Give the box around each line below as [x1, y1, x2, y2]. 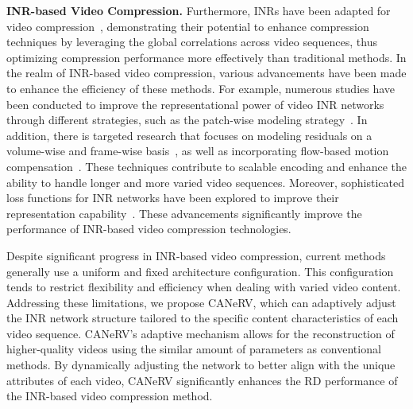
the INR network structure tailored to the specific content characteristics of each [6, 310, 399, 326]
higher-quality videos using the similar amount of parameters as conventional [6, 341, 381, 357]
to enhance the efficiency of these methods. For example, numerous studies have [6, 80, 396, 96]
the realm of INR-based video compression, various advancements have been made [6, 64, 407, 81]
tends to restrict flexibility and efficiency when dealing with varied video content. [6, 279, 401, 295]
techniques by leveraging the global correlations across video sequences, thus [6, 33, 377, 50]
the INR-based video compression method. [6, 388, 213, 404]
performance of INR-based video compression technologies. [6, 220, 291, 237]
